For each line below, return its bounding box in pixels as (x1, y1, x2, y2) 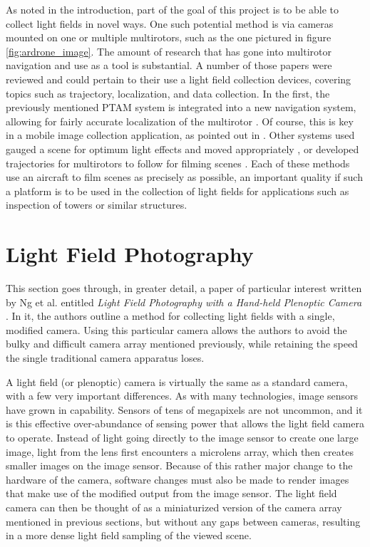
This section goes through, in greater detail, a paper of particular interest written (6, 281, 362, 296)
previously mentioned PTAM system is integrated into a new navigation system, (6, 100, 356, 115)
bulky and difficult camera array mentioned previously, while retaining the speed (6, 336, 358, 351)
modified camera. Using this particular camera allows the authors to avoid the (6, 322, 347, 337)
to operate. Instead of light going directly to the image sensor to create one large (6, 429, 359, 444)
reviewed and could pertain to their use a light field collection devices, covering (6, 71, 351, 86)
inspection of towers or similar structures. (6, 197, 187, 212)
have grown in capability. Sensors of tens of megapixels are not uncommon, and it (6, 402, 363, 417)
